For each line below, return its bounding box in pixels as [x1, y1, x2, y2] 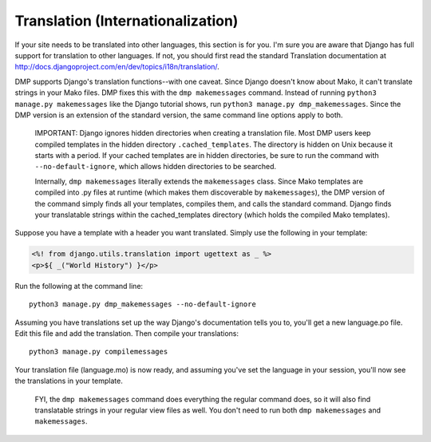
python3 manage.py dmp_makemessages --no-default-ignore [29, 300, 257, 309]
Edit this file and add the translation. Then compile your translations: [14, 328, 239, 338]
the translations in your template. [14, 376, 123, 386]
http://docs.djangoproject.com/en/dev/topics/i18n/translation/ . [14, 62, 219, 72]
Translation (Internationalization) [14, 12, 239, 30]
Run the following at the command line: [14, 281, 144, 290]
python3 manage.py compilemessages [29, 347, 168, 357]
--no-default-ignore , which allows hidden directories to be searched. [34, 162, 277, 172]
